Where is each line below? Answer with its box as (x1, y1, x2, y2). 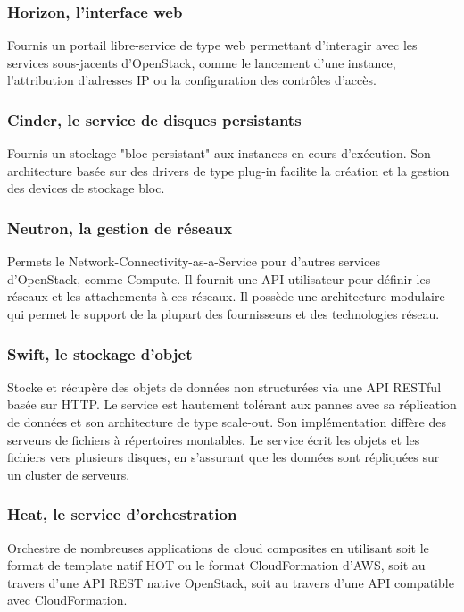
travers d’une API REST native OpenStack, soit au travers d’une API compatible (7, 573, 454, 591)
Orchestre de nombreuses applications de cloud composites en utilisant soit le (7, 538, 429, 557)
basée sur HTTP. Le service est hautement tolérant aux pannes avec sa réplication (7, 395, 457, 414)
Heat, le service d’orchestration (7, 503, 237, 525)
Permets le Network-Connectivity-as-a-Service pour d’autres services (7, 252, 381, 271)
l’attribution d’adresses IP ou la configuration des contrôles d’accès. (7, 71, 377, 89)
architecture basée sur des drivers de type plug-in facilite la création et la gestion (7, 161, 450, 180)
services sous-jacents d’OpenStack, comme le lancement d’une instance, (7, 53, 396, 71)
